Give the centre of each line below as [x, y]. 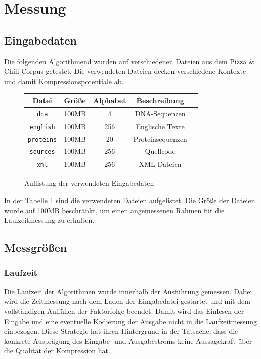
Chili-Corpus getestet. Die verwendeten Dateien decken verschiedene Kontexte [125, 71]
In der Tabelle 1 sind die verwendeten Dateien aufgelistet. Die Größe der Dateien [130, 200]
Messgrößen [36, 247]
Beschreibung [160, 100]
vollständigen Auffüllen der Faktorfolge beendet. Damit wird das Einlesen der [124, 311]
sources [42, 152]
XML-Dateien [160, 164]
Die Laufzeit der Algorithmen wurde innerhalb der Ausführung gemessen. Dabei [128, 291]
